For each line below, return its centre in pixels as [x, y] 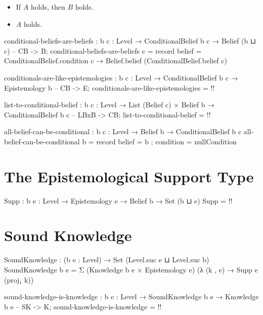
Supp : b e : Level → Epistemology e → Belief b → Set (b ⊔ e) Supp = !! [118, 200]
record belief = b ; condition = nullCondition [166, 141]
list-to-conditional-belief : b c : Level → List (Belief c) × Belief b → [109, 105]
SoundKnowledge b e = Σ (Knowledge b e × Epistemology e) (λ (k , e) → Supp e [131, 269]
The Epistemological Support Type [129, 176]
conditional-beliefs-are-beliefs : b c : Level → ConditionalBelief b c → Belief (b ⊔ [130, 41]
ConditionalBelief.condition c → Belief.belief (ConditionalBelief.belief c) [116, 61]
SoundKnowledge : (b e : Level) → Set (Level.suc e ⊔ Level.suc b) [107, 260]
